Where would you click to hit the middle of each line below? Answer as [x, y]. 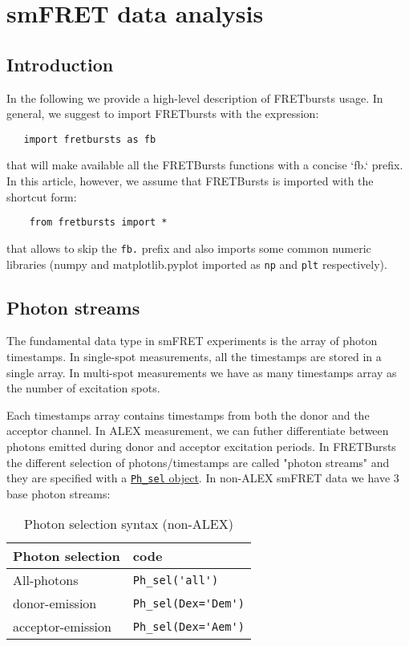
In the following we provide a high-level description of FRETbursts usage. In [195, 98]
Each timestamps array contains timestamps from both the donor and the [188, 414]
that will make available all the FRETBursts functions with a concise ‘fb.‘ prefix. [205, 165]
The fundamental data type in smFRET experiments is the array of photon [192, 341]
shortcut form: [42, 196]
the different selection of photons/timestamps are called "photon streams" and [198, 462]
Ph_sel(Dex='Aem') [188, 626]
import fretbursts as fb [90, 139]
